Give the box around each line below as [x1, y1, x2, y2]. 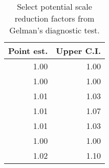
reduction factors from [14, 12, 95, 24]
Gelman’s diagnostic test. [9, 24, 100, 36]
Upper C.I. [56, 45, 101, 57]
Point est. [8, 45, 48, 57]
